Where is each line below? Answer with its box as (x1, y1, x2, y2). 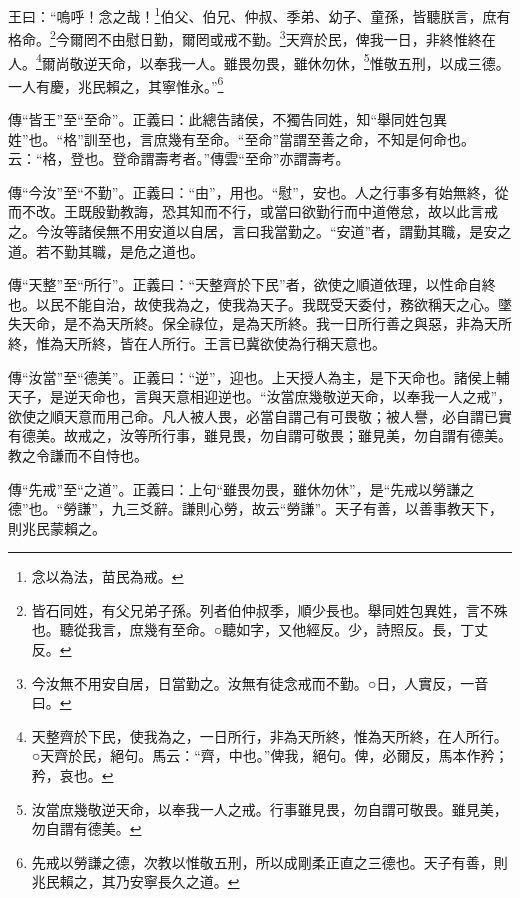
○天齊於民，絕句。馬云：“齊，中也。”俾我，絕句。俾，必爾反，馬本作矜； (31, 745, 509, 766)
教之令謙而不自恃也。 (8, 444, 148, 465)
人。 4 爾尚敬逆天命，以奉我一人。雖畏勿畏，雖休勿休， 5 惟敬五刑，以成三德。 (8, 49, 510, 73)
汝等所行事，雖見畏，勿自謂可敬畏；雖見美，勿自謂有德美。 (119, 425, 512, 446)
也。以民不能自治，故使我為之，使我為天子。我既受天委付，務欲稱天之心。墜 (8, 293, 512, 314)
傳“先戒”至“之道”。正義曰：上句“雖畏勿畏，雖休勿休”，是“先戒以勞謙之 (8, 478, 475, 499)
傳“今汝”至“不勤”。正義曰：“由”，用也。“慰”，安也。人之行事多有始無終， (8, 181, 495, 202)
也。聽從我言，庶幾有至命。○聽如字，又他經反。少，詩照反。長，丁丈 (31, 619, 489, 640)
